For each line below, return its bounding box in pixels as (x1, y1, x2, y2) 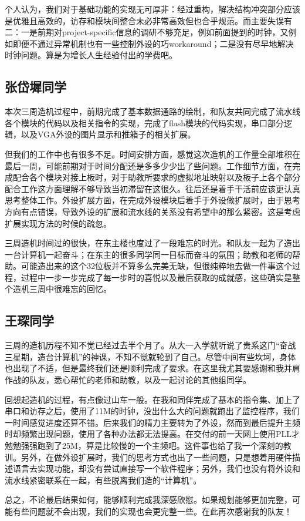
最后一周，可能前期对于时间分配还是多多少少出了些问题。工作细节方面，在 (5, 159, 292, 172)
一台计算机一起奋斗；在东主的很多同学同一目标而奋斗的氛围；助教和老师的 (5, 248, 292, 260)
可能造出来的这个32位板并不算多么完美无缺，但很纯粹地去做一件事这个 (21, 260, 292, 272)
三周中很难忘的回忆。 (29, 283, 111, 295)
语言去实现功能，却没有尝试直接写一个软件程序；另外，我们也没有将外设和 (12, 462, 300, 475)
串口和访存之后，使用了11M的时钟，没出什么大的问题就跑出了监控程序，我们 (5, 405, 300, 417)
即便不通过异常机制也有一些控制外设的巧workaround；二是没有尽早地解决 (12, 37, 294, 49)
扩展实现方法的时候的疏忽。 (5, 217, 111, 229)
